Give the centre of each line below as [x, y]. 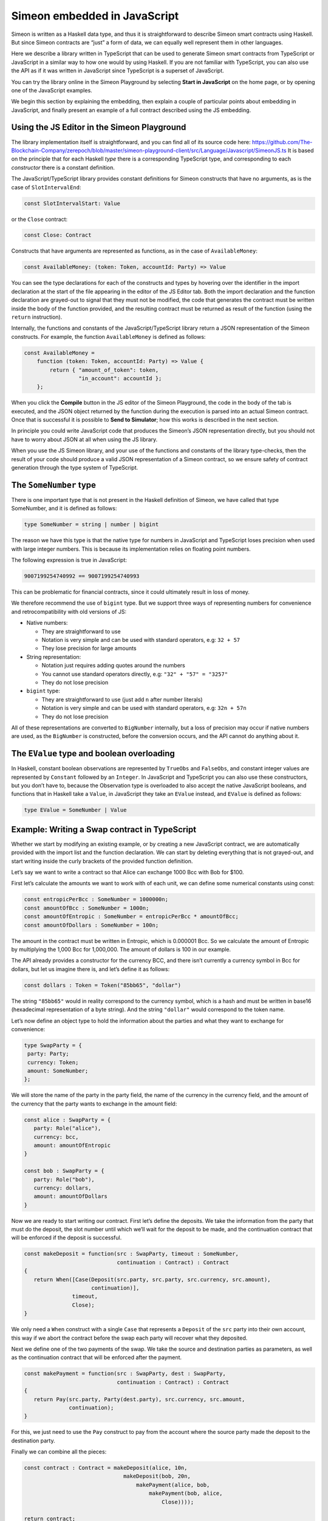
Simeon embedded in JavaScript [95, 16]
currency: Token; [53, 1062]
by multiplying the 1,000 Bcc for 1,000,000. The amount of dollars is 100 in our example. [121, 949]
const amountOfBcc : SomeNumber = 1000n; [87, 908]
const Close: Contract [58, 235]
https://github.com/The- [282, 142]
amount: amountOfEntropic [72, 1145]
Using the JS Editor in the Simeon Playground [99, 127]
